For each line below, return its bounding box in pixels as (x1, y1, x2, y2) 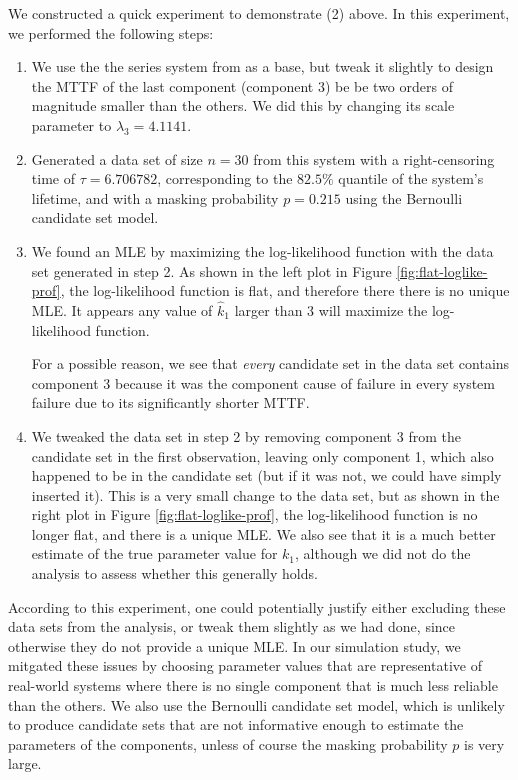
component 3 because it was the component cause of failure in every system (31, 372, 495, 393)
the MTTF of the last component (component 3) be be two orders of (31, 75, 453, 96)
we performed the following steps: (8, 22, 214, 43)
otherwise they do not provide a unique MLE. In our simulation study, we (8, 635, 461, 656)
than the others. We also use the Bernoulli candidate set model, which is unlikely (8, 694, 505, 715)
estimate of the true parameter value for (31, 543, 278, 564)
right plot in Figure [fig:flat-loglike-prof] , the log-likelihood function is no (31, 504, 478, 525)
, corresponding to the (157, 168, 293, 189)
